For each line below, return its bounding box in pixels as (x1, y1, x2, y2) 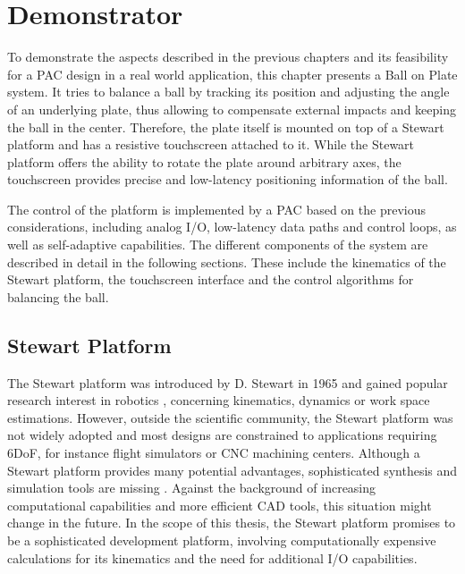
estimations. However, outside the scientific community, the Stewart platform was (7, 408, 453, 426)
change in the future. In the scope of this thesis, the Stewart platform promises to (7, 513, 456, 532)
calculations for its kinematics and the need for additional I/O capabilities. (7, 548, 418, 567)
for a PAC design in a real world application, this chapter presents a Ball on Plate (7, 64, 458, 83)
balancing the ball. (7, 287, 109, 306)
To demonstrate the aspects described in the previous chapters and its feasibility (7, 47, 449, 66)
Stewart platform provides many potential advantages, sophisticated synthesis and (7, 460, 458, 479)
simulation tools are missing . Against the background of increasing (7, 478, 376, 497)
